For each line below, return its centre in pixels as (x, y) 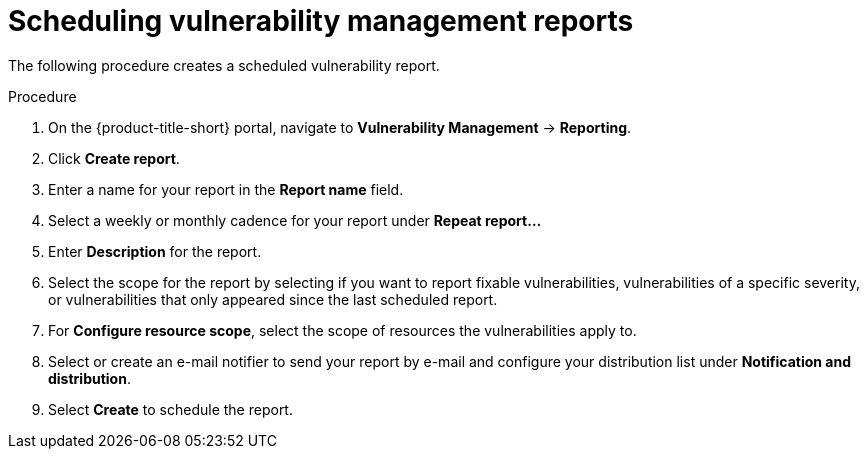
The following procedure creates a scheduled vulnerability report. (224, 65)
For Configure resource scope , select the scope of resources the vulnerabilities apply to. (342, 330)
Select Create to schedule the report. (170, 409)
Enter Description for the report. (155, 251)
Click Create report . (114, 158)
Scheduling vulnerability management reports (321, 21)
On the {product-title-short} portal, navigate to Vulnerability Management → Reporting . (340, 127)
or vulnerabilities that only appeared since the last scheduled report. (273, 299)
